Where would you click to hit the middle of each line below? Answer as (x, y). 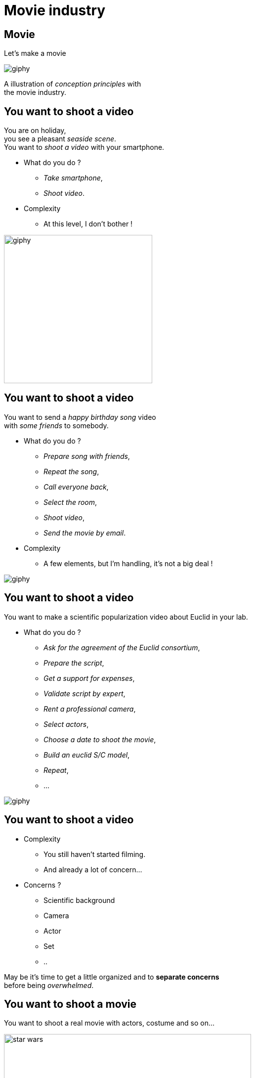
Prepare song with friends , (87, 456)
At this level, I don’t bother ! (88, 224)
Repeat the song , (71, 471)
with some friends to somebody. (56, 425)
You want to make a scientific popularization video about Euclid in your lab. (126, 617)
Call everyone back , (76, 487)
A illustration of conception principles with (73, 84)
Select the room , (70, 502)
